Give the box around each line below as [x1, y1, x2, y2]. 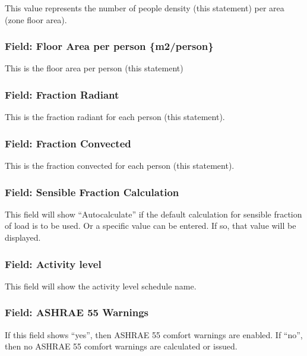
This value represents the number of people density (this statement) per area [5, 2, 284, 14]
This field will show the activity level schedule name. [5, 279, 197, 292]
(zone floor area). [5, 13, 67, 26]
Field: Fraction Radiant [5, 87, 119, 102]
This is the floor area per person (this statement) [5, 62, 183, 74]
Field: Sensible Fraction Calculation [5, 184, 179, 199]
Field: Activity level [5, 256, 102, 271]
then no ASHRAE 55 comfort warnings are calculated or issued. [5, 340, 238, 352]
